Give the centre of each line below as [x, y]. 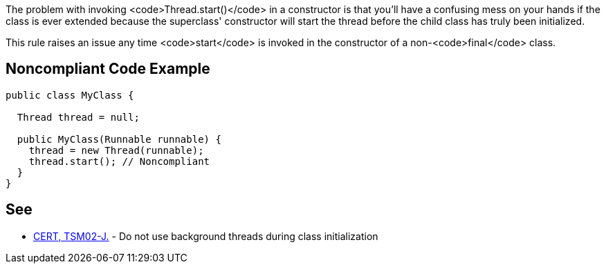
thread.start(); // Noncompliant [119, 161]
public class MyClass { [70, 95]
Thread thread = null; [78, 117]
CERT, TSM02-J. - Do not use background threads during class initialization [206, 236]
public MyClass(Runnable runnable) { [119, 139]
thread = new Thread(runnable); [116, 150]
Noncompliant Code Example [108, 69]
